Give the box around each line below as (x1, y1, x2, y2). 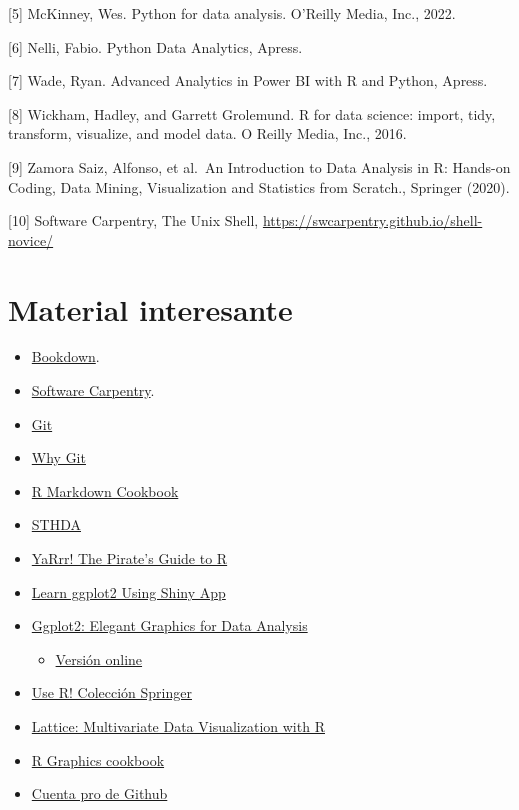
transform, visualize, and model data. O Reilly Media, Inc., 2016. (8, 123, 407, 144)
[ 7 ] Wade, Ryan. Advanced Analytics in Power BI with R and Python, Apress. (8, 70, 488, 91)
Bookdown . (31, 346, 100, 367)
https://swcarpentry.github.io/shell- (262, 210, 483, 231)
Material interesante (8, 288, 293, 329)
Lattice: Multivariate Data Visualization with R (31, 716, 325, 736)
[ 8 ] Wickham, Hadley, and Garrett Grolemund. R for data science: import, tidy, (8, 103, 496, 124)
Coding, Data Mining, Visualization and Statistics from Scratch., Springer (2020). (8, 176, 510, 197)
